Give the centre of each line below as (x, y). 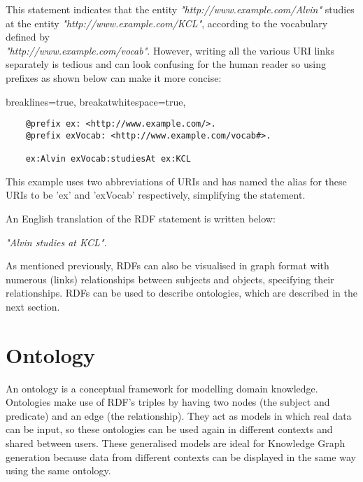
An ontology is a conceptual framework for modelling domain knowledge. (162, 388)
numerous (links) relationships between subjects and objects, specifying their (170, 279)
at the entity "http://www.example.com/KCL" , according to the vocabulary (167, 23)
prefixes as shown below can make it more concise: (114, 77)
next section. (33, 306)
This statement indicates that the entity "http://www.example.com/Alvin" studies (180, 9)
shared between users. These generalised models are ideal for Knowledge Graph (176, 443)
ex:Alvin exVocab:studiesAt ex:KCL (108, 159)
